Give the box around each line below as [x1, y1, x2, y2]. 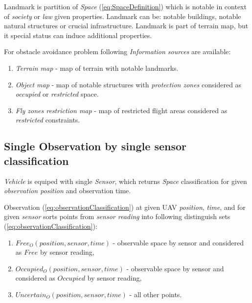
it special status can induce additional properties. [4, 30, 152, 40]
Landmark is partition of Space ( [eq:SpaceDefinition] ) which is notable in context [4, 1, 247, 11]
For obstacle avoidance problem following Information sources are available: [4, 46, 231, 57]
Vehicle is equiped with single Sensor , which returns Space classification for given [4, 176, 247, 186]
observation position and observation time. [4, 185, 131, 196]
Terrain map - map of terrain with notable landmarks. [15, 62, 179, 73]
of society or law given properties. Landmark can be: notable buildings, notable [4, 11, 241, 21]
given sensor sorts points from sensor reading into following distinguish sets [4, 211, 230, 222]
